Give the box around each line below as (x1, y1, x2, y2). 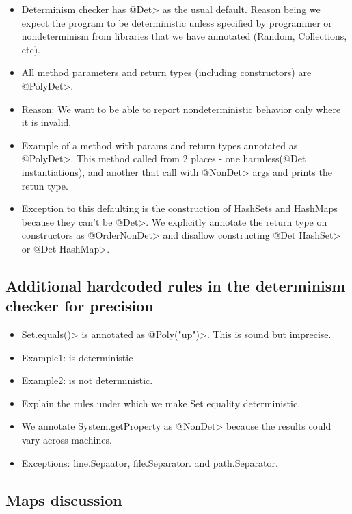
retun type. (21, 178, 68, 192)
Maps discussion (5, 489, 122, 510)
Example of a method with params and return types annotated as (21, 138, 298, 152)
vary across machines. (21, 433, 112, 447)
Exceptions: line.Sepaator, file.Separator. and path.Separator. (21, 455, 278, 470)
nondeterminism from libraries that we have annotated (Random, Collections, (21, 29, 347, 43)
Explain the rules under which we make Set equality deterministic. (21, 396, 301, 410)
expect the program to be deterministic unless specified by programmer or (21, 15, 332, 29)
